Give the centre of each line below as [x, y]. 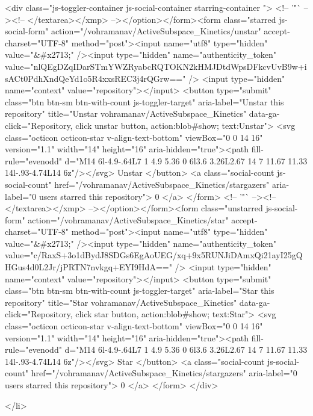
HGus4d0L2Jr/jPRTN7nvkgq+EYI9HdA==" [88, 267]
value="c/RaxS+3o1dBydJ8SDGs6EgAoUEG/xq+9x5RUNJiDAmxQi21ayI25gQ [154, 255]
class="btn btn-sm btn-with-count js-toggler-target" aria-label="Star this [140, 290]
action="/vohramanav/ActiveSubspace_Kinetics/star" [128, 219]
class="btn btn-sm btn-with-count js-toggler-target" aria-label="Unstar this [144, 101]
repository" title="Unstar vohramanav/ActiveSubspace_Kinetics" [126, 113]
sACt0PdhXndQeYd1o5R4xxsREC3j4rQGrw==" [95, 78]
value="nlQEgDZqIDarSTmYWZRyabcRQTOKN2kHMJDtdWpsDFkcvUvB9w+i [156, 66]
